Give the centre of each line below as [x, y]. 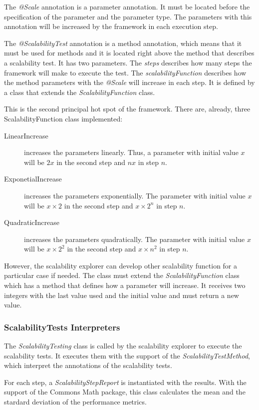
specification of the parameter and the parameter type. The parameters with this [128, 16]
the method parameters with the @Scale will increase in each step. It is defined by [129, 82]
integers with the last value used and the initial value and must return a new [122, 295]
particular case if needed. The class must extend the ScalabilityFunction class [122, 275]
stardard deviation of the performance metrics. [75, 402]
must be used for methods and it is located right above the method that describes [129, 53]
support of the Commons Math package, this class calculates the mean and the [125, 392]
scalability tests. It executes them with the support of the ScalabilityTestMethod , [127, 355]
